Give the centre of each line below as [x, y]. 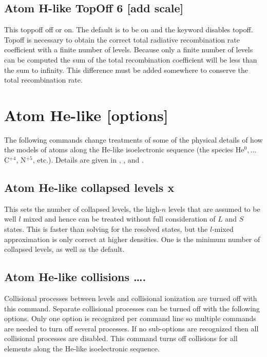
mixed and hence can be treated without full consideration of [119, 219]
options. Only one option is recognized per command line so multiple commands [130, 318]
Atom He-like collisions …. [75, 277]
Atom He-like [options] [86, 115]
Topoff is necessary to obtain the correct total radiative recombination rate [122, 39]
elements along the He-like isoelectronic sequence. [82, 349]
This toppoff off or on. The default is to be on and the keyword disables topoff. [129, 29]
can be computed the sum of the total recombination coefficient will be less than [131, 59]
